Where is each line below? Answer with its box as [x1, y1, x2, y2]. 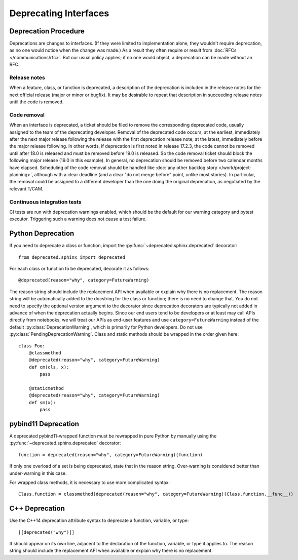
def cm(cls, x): [28, 364, 69, 370]
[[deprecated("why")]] [18, 529, 75, 535]
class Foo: [18, 343, 46, 349]
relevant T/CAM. [9, 185, 44, 192]
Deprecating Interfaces [9, 8, 109, 19]
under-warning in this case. [9, 470, 67, 476]
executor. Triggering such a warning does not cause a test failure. [9, 216, 147, 222]
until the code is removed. [9, 99, 64, 105]
